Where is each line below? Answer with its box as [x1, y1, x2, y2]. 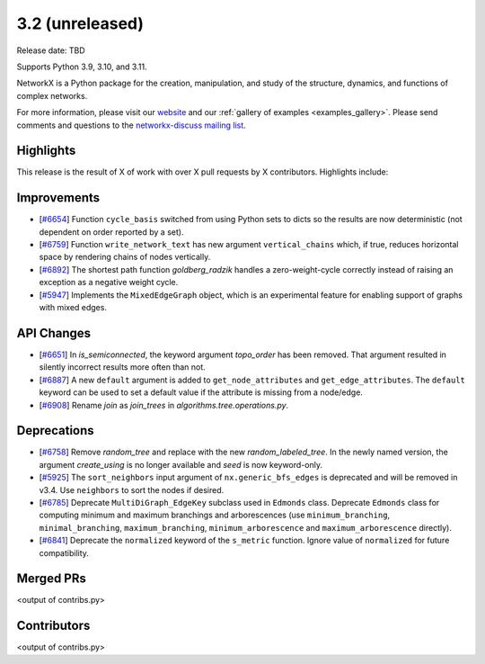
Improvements [16, 190, 101, 206]
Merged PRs [16, 571, 87, 587]
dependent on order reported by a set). [39, 226, 184, 238]
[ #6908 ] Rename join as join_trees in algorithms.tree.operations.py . [39, 399, 289, 410]
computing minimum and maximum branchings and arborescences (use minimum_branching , [39, 509, 391, 521]
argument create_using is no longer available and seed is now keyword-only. [39, 459, 323, 470]
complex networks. [16, 90, 88, 101]
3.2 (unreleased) [16, 13, 144, 33]
